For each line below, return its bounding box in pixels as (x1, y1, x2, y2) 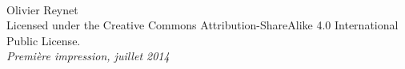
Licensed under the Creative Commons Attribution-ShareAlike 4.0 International (6, 17, 399, 33)
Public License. (6, 32, 81, 48)
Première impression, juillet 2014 (6, 48, 170, 64)
